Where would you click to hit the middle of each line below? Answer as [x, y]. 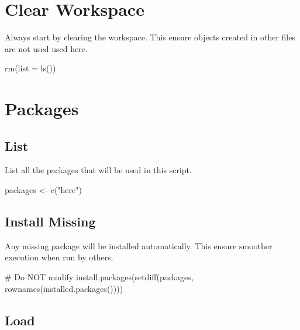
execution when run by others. [59, 257]
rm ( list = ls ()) [30, 68]
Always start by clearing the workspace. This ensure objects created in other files [150, 37]
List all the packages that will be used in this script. [98, 170]
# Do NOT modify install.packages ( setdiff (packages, [99, 277]
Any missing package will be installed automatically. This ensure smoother [139, 245]
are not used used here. [46, 48]
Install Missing [50, 221]
